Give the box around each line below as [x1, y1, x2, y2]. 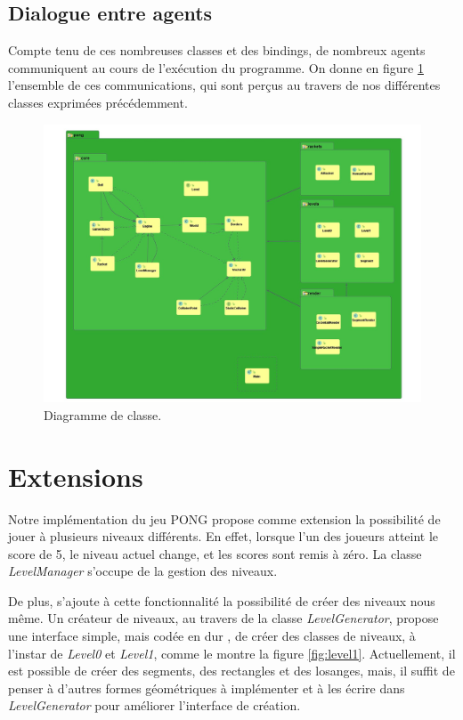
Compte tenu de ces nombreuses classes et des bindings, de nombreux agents [8, 41, 426, 60]
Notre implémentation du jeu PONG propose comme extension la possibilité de [8, 509, 441, 528]
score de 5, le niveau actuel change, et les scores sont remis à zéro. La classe [8, 544, 422, 562]
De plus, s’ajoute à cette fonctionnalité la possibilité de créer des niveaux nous [8, 591, 435, 610]
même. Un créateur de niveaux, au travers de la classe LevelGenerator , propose [8, 609, 439, 627]
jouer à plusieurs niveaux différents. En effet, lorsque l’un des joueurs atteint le [8, 527, 439, 546]
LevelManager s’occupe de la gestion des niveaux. [8, 562, 278, 580]
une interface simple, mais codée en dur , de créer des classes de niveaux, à [8, 627, 416, 645]
